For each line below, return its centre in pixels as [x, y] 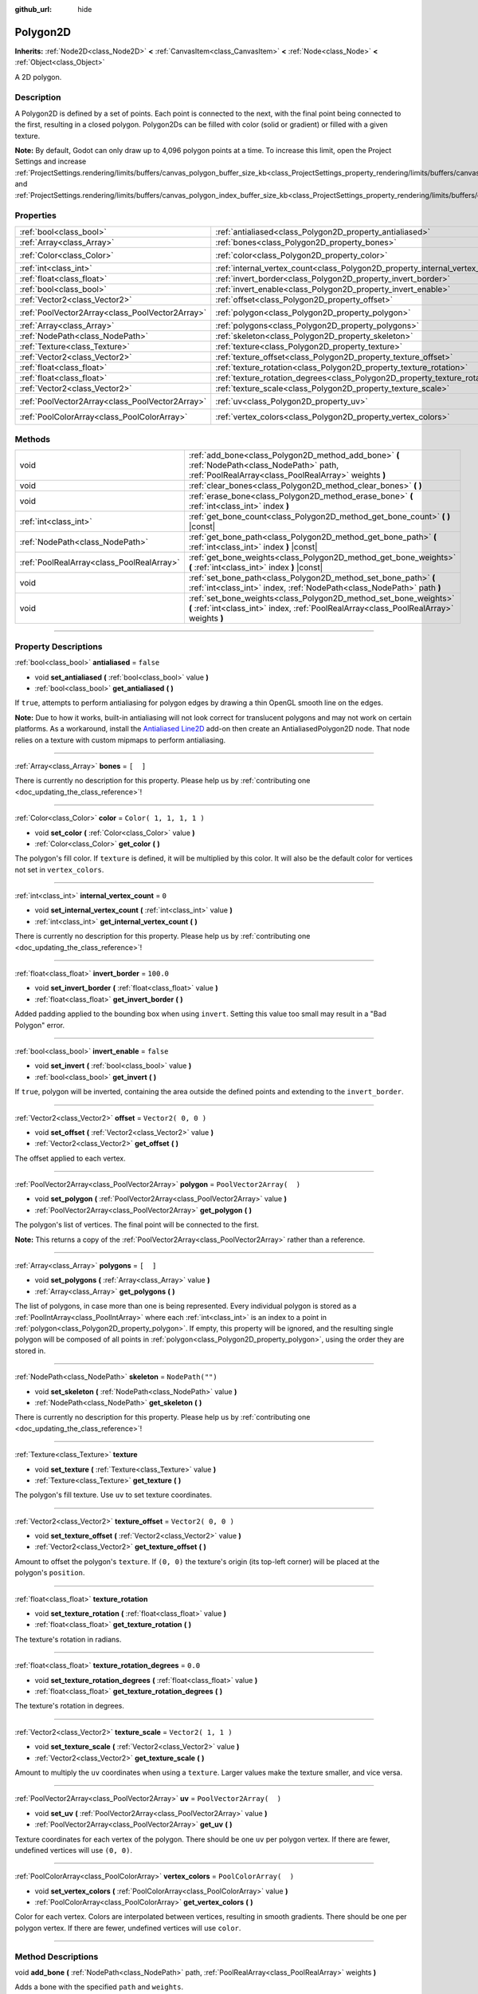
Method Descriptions [57, 1957]
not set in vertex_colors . [59, 869]
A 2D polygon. [38, 77]
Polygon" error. [40, 1025]
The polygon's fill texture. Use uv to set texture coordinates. [114, 1495]
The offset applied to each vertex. [71, 1158]
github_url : [33, 9]
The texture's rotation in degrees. [70, 1706]
